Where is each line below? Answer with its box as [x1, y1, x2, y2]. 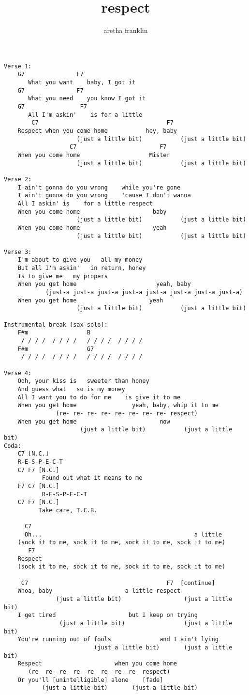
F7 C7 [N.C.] [17, 482, 59, 490]
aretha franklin [103, 25, 148, 35]
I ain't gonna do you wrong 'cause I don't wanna [17, 192, 191, 199]
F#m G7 [17, 345, 94, 352]
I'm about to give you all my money [17, 256, 143, 264]
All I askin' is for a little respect [17, 200, 153, 207]
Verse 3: [4, 248, 32, 255]
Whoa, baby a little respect [17, 587, 181, 595]
